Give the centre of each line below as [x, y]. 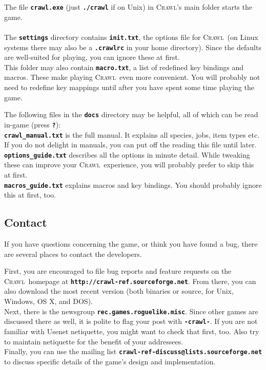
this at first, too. [30, 195]
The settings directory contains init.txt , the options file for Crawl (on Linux [131, 37]
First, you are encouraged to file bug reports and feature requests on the [118, 271]
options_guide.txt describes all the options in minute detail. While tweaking [127, 154]
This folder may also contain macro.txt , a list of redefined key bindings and [124, 67]
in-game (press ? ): [33, 124]
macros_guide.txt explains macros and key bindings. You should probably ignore [133, 184]
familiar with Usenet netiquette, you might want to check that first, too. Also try [132, 331]
